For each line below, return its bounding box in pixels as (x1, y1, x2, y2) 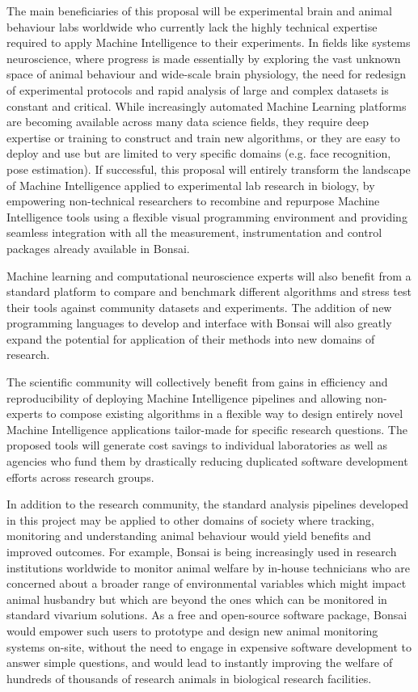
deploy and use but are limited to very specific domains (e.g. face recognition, (6, 145, 391, 162)
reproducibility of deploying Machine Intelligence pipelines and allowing (6, 389, 361, 406)
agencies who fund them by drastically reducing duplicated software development (6, 453, 408, 470)
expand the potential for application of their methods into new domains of (6, 330, 375, 347)
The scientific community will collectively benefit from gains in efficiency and (6, 373, 388, 390)
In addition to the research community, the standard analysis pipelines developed (6, 496, 409, 513)
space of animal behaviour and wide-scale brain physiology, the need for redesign (6, 65, 406, 82)
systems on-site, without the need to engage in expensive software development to (6, 638, 412, 655)
